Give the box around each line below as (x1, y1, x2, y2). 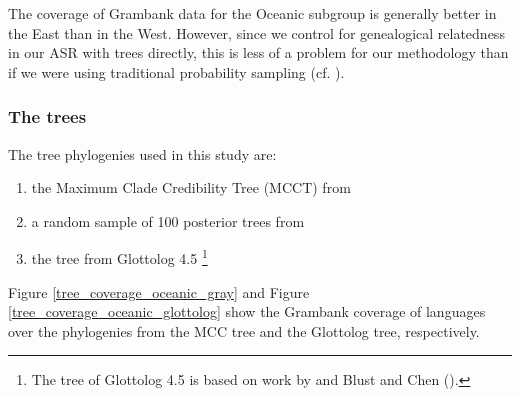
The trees (8, 104, 87, 129)
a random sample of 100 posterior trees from (31, 210, 305, 231)
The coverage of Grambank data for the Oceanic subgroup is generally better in (8, 3, 497, 23)
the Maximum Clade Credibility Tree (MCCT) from (31, 177, 351, 198)
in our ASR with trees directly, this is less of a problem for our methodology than (8, 42, 509, 63)
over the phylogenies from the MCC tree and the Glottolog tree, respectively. (8, 320, 480, 341)
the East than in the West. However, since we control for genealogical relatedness (8, 22, 505, 43)
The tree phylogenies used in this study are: (8, 143, 277, 164)
